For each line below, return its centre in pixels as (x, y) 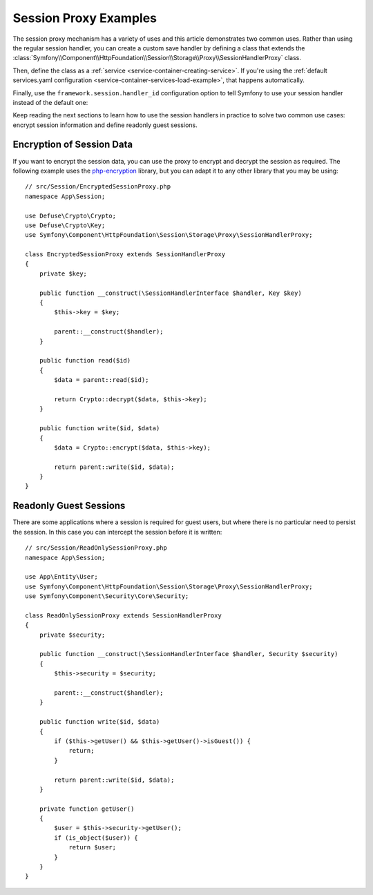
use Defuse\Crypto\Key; (65, 225)
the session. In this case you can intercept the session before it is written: (117, 532)
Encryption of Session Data (73, 145)
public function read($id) (85, 360)
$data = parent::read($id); (102, 380)
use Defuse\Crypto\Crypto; (71, 215)
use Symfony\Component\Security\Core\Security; (107, 596)
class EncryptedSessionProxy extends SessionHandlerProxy (125, 254)
